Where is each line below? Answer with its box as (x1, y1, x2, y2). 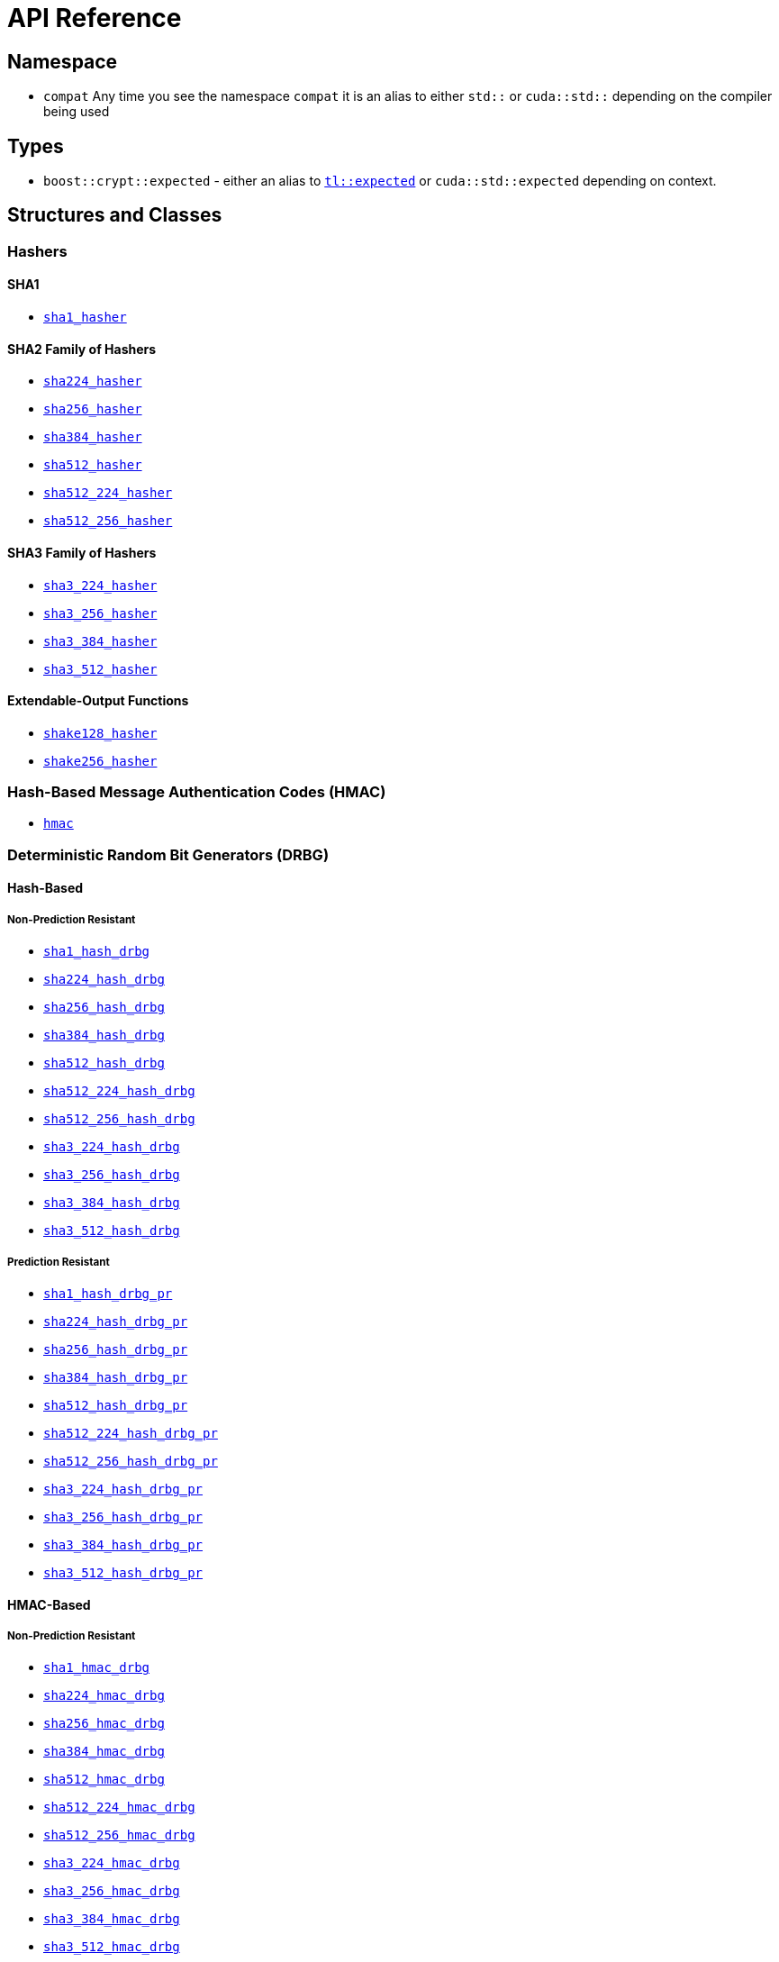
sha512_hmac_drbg (43, 1772, 165, 1787)
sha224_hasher (43, 374, 142, 389)
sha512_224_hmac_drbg (43, 1800, 195, 1815)
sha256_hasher (43, 402, 142, 417)
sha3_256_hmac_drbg (43, 1884, 180, 1899)
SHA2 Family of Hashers (7, 341, 157, 357)
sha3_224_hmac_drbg (43, 1856, 180, 1871)
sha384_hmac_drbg (43, 1744, 165, 1759)
